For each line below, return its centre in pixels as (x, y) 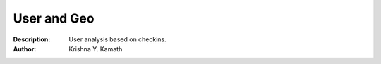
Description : (32, 39)
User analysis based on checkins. (118, 39)
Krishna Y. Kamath (96, 49)
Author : (25, 49)
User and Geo (54, 18)
